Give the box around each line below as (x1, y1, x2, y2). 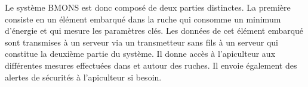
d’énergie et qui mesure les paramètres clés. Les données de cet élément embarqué (5, 24, 304, 37)
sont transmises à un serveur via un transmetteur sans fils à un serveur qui (5, 36, 278, 48)
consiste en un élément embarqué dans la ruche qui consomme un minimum (5, 12, 281, 25)
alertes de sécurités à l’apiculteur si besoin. (5, 70, 162, 83)
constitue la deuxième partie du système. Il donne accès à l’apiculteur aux (5, 47, 276, 60)
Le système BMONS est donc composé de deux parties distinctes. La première (5, 1, 291, 13)
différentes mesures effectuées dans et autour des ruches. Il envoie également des (5, 59, 297, 71)
